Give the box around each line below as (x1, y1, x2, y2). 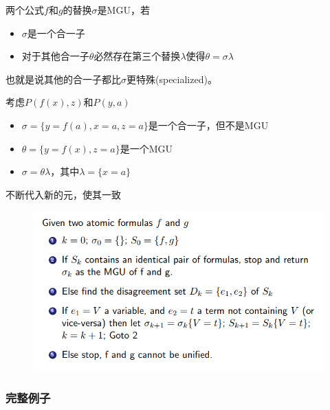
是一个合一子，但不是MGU (148, 117, 269, 132)
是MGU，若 (97, 3, 150, 16)
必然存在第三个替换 (93, 49, 181, 63)
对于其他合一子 (21, 49, 89, 63)
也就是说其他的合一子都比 (5, 71, 121, 86)
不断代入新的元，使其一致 (5, 187, 121, 201)
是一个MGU (120, 141, 173, 155)
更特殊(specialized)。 (126, 71, 217, 86)
